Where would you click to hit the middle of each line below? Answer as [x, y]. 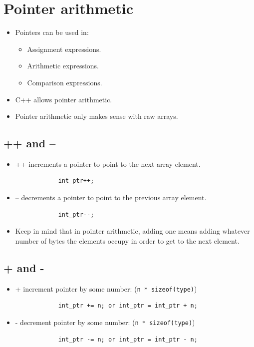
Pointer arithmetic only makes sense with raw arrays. [97, 116]
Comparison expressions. [65, 82]
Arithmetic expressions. [63, 66]
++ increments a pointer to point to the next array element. [108, 164]
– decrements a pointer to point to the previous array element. [111, 197]
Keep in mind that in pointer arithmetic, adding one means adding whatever [132, 231]
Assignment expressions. [64, 49]
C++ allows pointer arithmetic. [64, 99]
